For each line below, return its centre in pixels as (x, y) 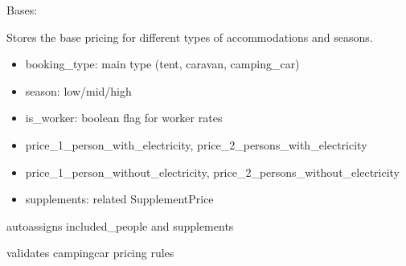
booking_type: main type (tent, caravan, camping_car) (162, 64)
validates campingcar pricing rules (90, 253)
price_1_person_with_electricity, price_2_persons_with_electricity (196, 144)
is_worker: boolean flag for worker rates (124, 118)
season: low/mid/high (78, 90)
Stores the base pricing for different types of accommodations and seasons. (190, 37)
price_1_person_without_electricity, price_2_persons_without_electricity (213, 172)
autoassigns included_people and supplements (120, 225)
